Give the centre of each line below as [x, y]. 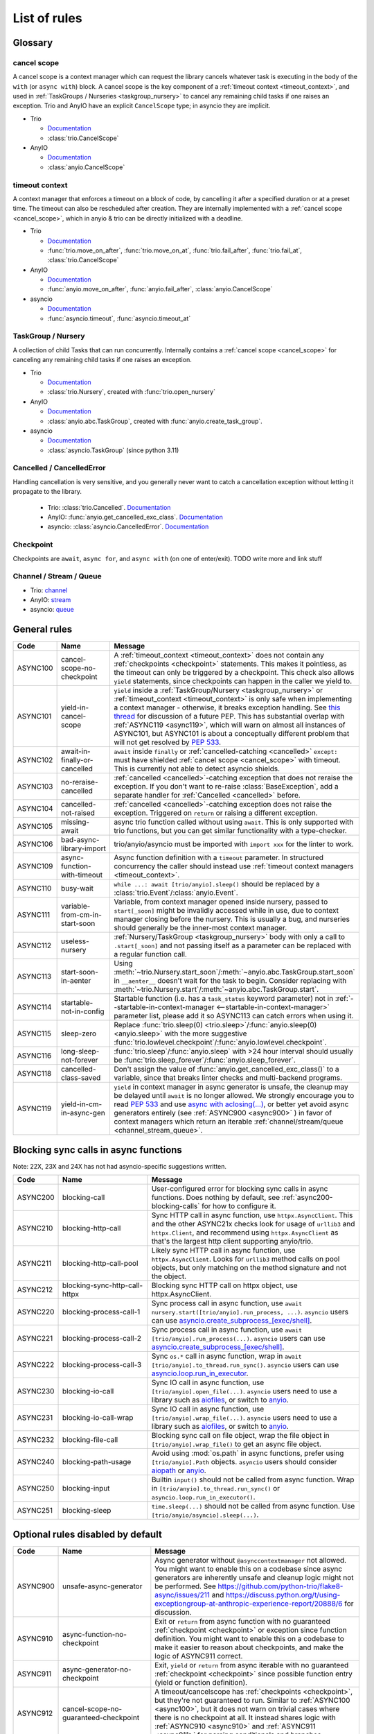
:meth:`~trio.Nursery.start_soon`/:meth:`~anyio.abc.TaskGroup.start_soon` [235, 972]
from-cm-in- [81, 915]
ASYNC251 [35, 1511]
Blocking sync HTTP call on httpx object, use [224, 1285]
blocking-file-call [90, 1440]
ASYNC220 [36, 1312]
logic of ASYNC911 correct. [199, 1656]
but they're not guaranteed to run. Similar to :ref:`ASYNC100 [252, 1700]
